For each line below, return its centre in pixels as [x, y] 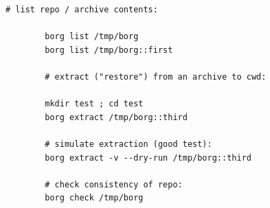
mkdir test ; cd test [94, 104]
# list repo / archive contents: [82, 10]
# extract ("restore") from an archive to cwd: [156, 77]
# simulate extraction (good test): [128, 144]
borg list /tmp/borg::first [109, 50]
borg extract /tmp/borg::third [116, 117]
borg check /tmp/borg [94, 198]
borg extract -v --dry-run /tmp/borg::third [148, 158]
